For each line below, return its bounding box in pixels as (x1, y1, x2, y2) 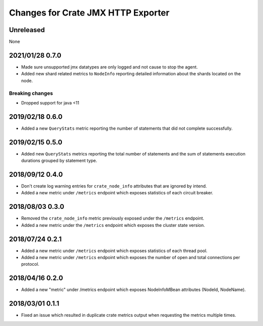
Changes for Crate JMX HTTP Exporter (9, 7, 170, 18)
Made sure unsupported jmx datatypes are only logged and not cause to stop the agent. (21, 64, 198, 70)
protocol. (21, 261, 39, 267)
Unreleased (9, 26, 45, 34)
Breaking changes (9, 90, 53, 97)
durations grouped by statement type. (21, 158, 97, 164)
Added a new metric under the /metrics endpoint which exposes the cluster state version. (21, 222, 206, 228)
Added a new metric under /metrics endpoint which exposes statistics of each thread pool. (21, 248, 208, 254)
